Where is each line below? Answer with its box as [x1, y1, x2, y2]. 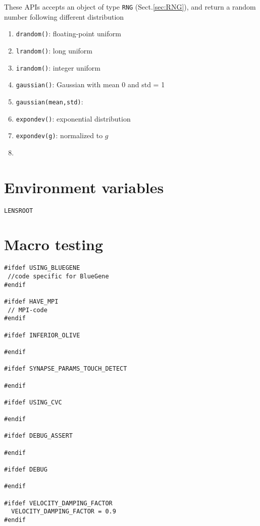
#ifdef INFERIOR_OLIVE [4, 331, 80, 339]
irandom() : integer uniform [16, 62, 100, 73]
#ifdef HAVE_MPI [4, 298, 59, 305]
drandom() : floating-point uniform [16, 28, 121, 39]
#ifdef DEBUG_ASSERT [4, 432, 73, 440]
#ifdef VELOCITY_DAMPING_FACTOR [4, 499, 113, 507]
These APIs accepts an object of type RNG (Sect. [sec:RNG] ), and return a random [4, 2, 256, 12]
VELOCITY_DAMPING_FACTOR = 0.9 [11, 508, 116, 515]
